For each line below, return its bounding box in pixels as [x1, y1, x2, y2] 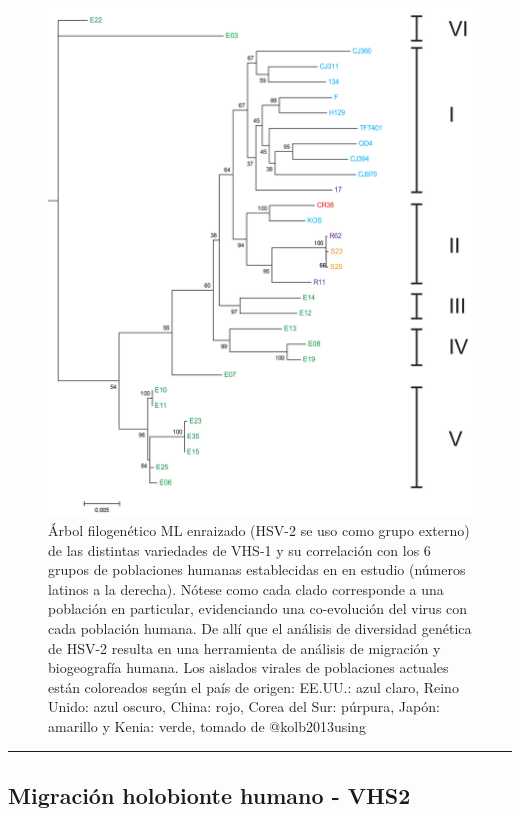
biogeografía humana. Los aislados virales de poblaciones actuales [48, 657, 449, 678]
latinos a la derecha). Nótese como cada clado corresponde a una [48, 578, 444, 599]
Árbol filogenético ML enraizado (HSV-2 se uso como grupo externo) [48, 519, 470, 540]
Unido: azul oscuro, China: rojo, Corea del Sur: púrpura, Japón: [48, 696, 440, 717]
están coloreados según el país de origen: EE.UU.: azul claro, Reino [48, 676, 459, 697]
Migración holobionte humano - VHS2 [8, 779, 411, 810]
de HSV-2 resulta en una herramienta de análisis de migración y [48, 637, 441, 658]
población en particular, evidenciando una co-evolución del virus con [48, 598, 468, 619]
